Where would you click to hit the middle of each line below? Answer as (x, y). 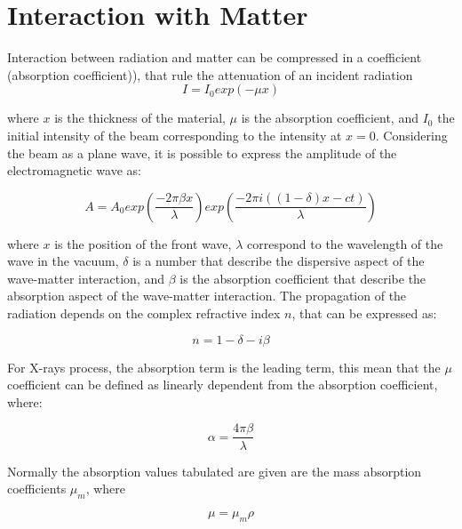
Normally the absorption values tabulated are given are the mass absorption (215, 471)
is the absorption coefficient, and (330, 118)
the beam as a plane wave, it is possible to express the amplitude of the (202, 152)
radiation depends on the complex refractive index (144, 313)
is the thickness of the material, (140, 118)
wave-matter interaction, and (86, 278)
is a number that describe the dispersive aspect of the (279, 261)
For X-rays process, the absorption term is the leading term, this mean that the (224, 367)
